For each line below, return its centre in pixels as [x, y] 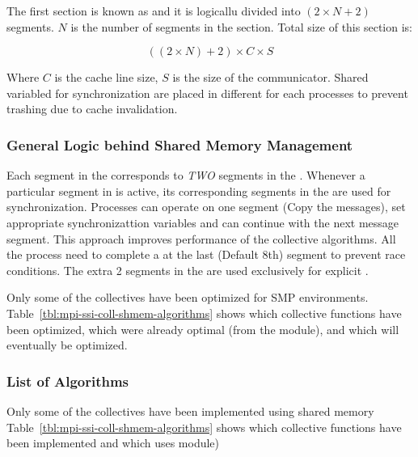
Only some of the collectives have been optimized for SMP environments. [188, 297]
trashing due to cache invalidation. [92, 109]
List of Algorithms [68, 381]
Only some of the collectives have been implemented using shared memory [190, 410]
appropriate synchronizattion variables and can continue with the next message [203, 222]
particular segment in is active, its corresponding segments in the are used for [199, 190]
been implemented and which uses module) [113, 443]
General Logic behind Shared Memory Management [180, 144]
